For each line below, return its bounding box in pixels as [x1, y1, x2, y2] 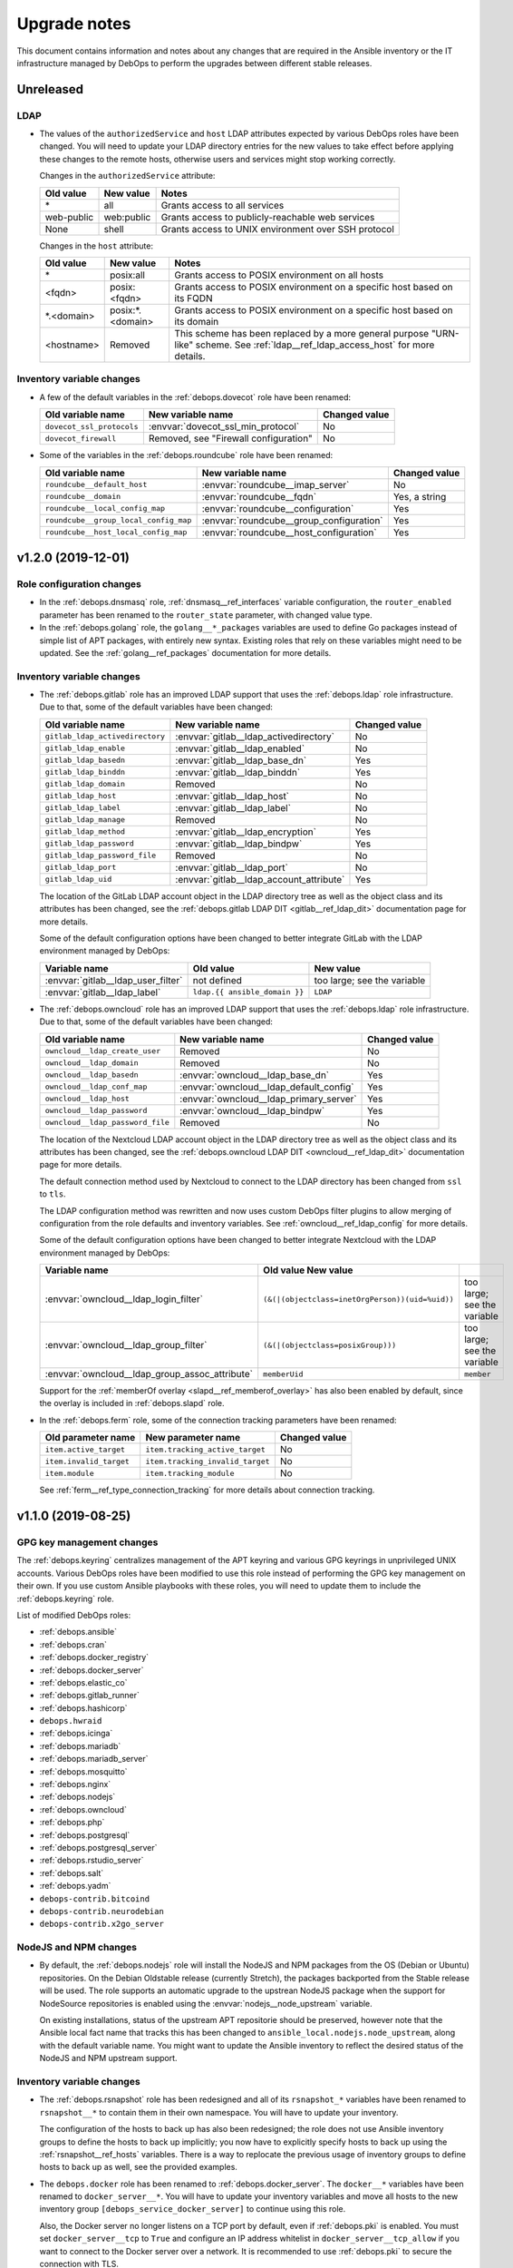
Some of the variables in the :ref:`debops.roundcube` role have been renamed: [39, 450, 334, 461]
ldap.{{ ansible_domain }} [192, 987, 305, 997]
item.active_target [44, 1444, 126, 1454]
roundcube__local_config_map [44, 503, 166, 513]
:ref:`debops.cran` [39, 1638, 108, 1650]
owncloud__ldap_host [44, 1094, 131, 1104]
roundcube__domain [44, 492, 121, 502]
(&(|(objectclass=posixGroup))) [263, 1340, 397, 1350]
